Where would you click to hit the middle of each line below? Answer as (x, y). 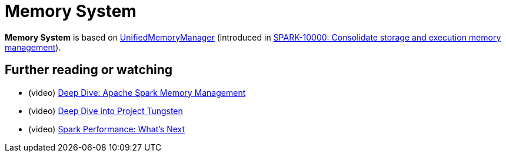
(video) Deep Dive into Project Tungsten (106, 111)
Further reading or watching (89, 70)
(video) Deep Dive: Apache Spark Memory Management (137, 92)
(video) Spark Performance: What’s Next (107, 129)
